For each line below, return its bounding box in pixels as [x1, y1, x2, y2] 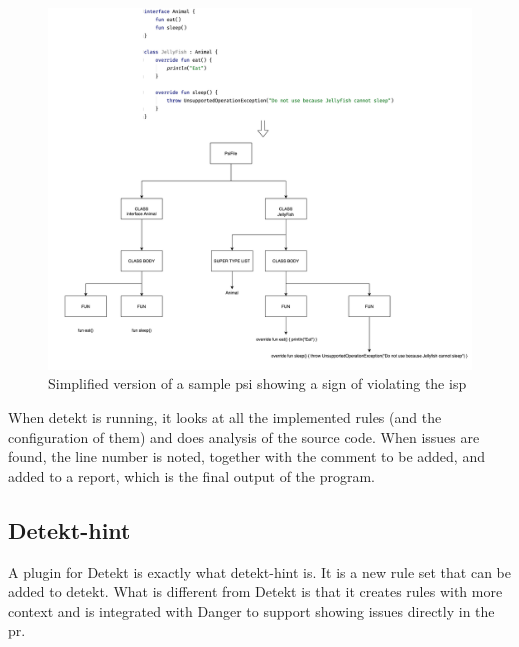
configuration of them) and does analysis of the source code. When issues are [8, 426, 480, 447]
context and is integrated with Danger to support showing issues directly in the [8, 600, 495, 621]
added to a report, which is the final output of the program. [8, 465, 375, 486]
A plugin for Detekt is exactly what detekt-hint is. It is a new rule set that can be [8, 561, 511, 582]
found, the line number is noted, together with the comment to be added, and [8, 446, 485, 467]
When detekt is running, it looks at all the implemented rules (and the [8, 407, 442, 428]
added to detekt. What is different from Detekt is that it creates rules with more [8, 581, 503, 602]
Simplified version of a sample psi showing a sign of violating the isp [48, 373, 467, 394]
